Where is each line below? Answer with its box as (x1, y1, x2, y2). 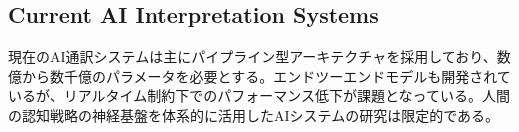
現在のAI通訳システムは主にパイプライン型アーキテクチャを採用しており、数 (8, 46, 511, 67)
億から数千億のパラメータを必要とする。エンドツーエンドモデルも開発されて (8, 65, 511, 86)
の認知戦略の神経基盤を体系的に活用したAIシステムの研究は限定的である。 (8, 104, 499, 125)
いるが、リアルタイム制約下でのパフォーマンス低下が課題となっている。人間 (8, 85, 510, 106)
